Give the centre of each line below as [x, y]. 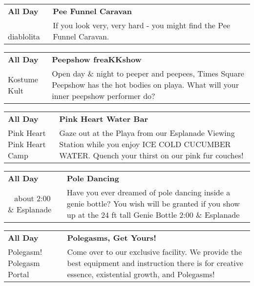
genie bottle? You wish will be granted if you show [153, 203]
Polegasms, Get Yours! [112, 238]
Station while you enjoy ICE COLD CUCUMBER [145, 144]
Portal [19, 274]
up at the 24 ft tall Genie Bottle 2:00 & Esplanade [153, 215]
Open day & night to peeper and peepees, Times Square [148, 73]
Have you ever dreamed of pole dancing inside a [148, 192]
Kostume [23, 79]
